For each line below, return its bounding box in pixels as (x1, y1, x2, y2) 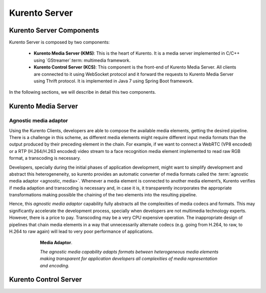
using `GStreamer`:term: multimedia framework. (33, 57, 131, 63)
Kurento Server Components (9, 26, 100, 35)
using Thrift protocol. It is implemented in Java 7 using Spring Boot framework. (33, 78, 194, 84)
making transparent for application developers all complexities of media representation (40, 256, 218, 261)
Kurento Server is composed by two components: (9, 39, 110, 45)
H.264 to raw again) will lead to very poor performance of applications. (9, 228, 154, 234)
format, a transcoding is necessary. (9, 155, 81, 161)
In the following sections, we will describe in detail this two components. (9, 89, 156, 95)
